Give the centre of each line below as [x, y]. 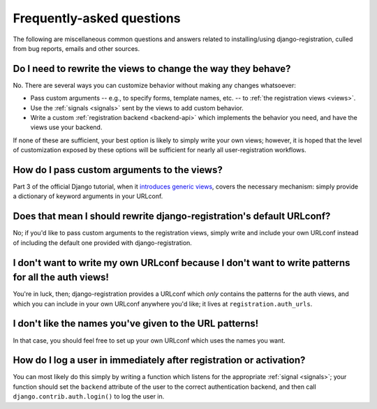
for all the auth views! [61, 277]
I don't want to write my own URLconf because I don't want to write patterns [182, 263]
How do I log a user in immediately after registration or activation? [159, 360]
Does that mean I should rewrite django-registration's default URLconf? [172, 216]
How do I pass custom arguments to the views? [118, 170]
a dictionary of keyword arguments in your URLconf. [88, 196]
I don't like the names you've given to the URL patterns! [136, 324]
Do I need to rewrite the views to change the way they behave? [152, 69]
